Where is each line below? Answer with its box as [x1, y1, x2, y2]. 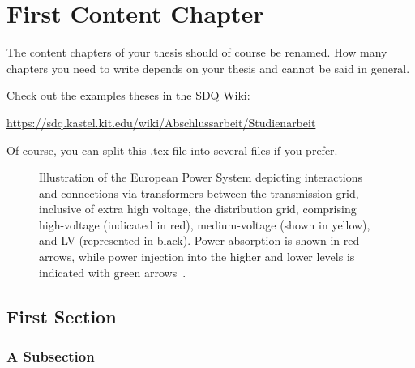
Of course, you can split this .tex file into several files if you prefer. [6, 141, 338, 158]
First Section [6, 303, 117, 328]
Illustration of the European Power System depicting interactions [39, 169, 363, 186]
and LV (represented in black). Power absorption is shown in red [39, 232, 360, 249]
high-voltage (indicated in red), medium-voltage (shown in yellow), [39, 216, 370, 233]
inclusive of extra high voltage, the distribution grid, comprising [39, 200, 357, 217]
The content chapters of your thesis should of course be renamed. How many [6, 44, 387, 61]
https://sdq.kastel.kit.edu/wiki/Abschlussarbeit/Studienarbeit [6, 113, 316, 131]
